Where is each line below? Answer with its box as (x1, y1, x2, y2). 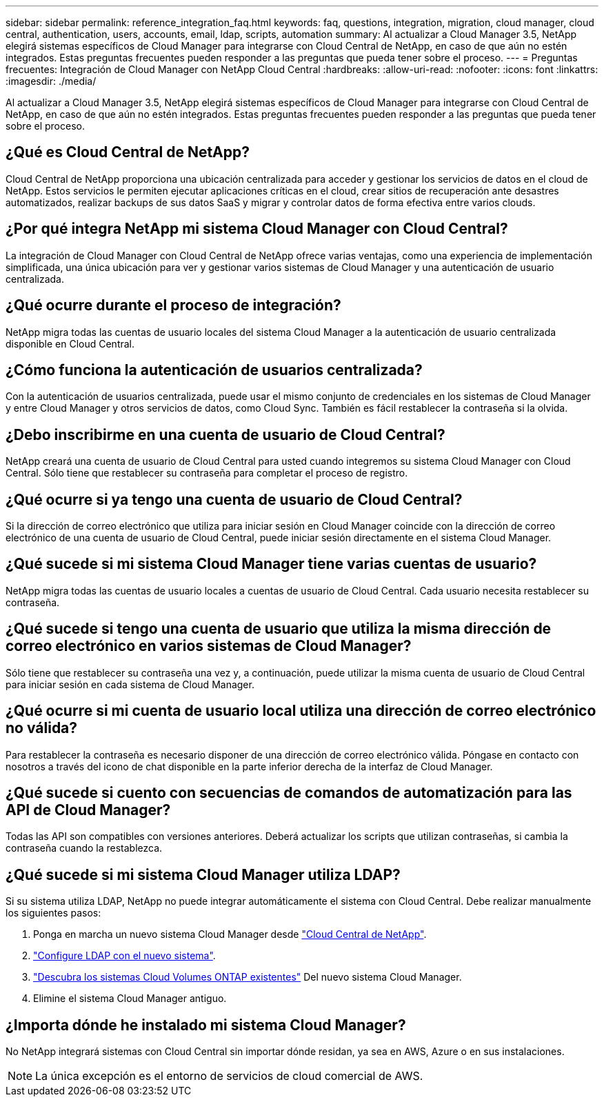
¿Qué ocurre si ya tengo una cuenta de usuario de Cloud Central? (6, 490, 463, 508)
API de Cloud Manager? (6, 801, 171, 819)
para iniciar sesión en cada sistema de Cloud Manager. (6, 678, 254, 690)
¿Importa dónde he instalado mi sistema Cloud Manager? (6, 1016, 406, 1034)
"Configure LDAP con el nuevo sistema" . (33, 950, 216, 962)
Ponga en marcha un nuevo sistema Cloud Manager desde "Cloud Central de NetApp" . (33, 928, 427, 941)
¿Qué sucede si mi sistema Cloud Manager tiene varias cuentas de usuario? (6, 555, 537, 573)
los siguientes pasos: (6, 907, 101, 919)
